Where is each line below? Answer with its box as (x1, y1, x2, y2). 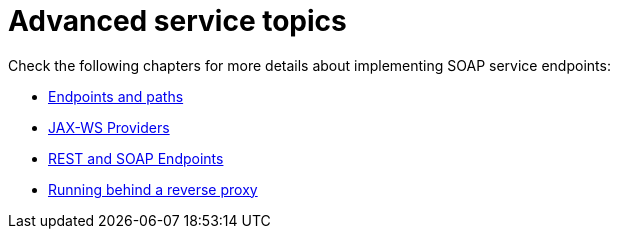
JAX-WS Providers (48, 118, 170, 136)
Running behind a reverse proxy (48, 180, 258, 198)
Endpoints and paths (48, 87, 184, 105)
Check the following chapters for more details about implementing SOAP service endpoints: (8, 56, 611, 74)
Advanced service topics (8, 4, 347, 38)
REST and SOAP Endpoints (48, 149, 224, 167)
